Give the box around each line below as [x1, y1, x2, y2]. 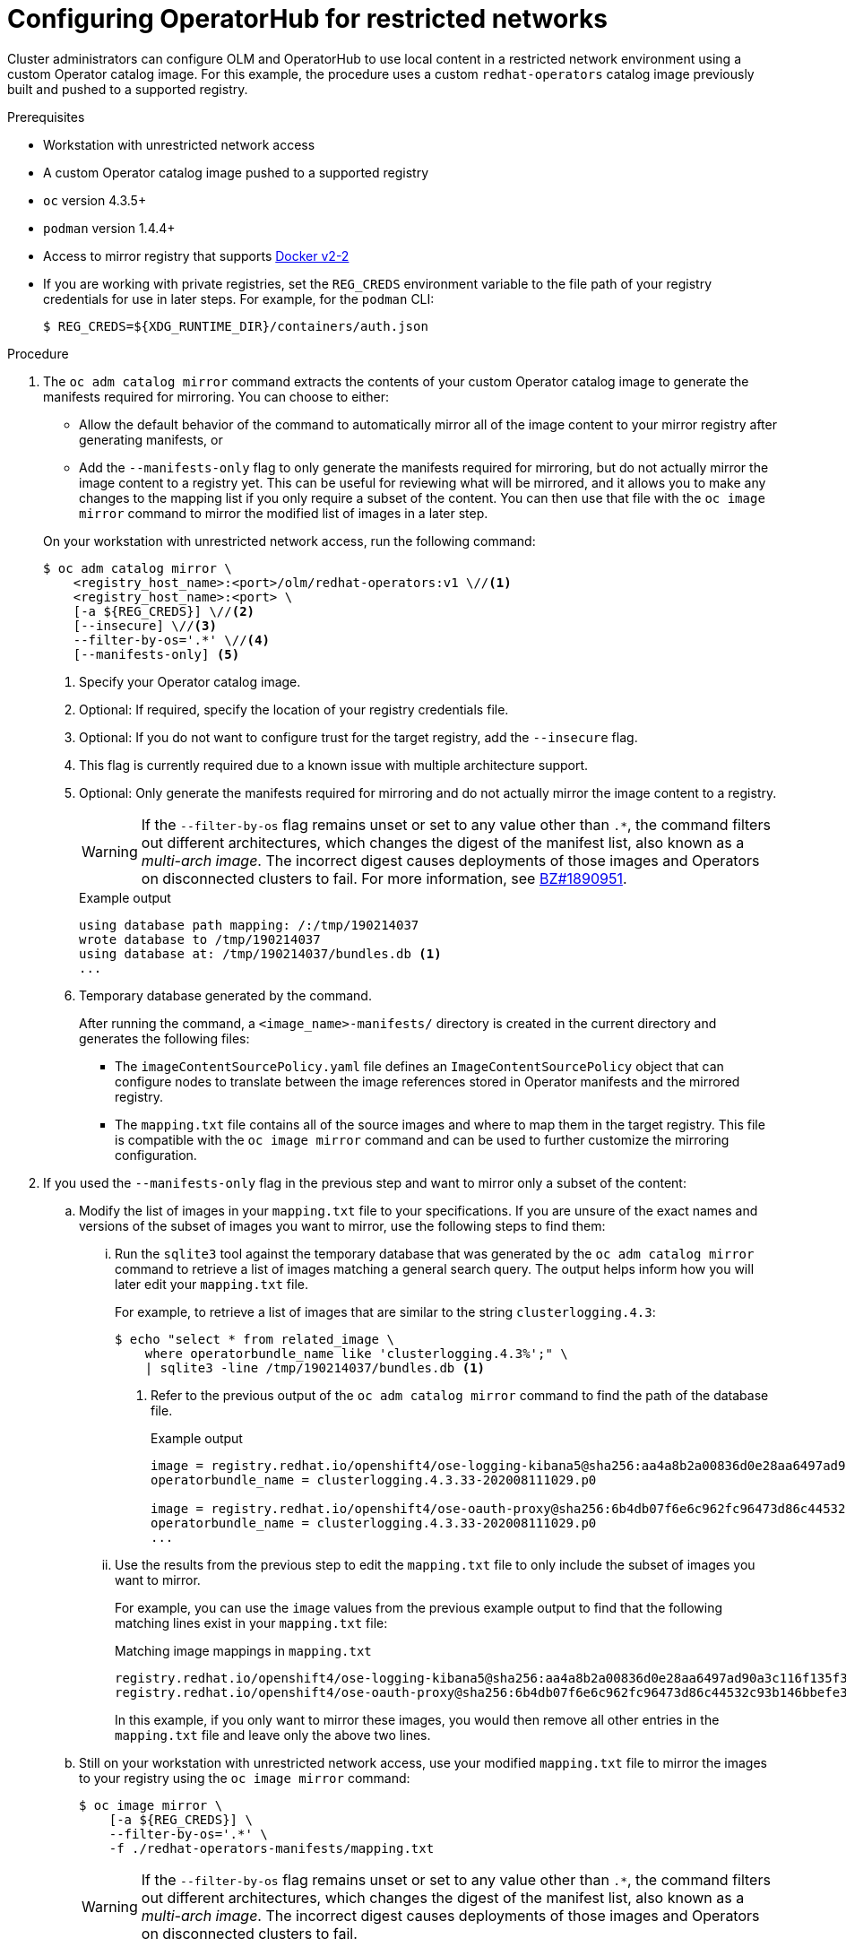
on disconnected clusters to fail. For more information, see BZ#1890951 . [141, 869, 627, 887]
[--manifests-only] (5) [73, 646, 240, 662]
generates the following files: [79, 1030, 250, 1046]
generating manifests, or [79, 431, 223, 447]
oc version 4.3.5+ [43, 192, 147, 208]
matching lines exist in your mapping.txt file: [115, 1614, 388, 1631]
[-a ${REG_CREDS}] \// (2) [73, 603, 255, 619]
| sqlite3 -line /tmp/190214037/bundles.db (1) [144, 1360, 486, 1375]
